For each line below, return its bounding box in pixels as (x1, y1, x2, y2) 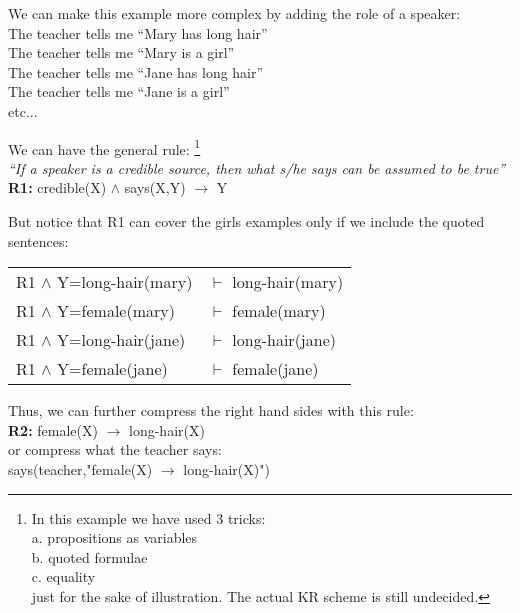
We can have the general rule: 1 (8, 135, 201, 159)
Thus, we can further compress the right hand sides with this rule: (8, 400, 414, 421)
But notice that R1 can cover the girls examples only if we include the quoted (8, 211, 485, 231)
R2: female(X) (8, 419, 98, 440)
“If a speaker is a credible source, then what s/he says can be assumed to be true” (8, 157, 506, 178)
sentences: (8, 230, 69, 251)
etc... (8, 100, 38, 121)
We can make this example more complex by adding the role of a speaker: (8, 3, 461, 23)
